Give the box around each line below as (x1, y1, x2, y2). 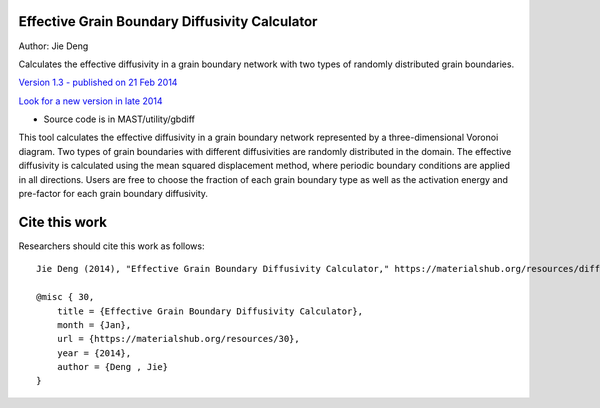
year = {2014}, (56, 347, 132, 359)
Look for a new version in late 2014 (18, 95, 163, 107)
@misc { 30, (36, 291, 95, 303)
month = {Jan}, (56, 319, 132, 330)
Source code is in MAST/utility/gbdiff (43, 113, 195, 125)
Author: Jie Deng (18, 40, 89, 52)
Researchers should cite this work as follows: (18, 240, 205, 252)
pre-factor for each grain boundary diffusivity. (18, 188, 209, 200)
